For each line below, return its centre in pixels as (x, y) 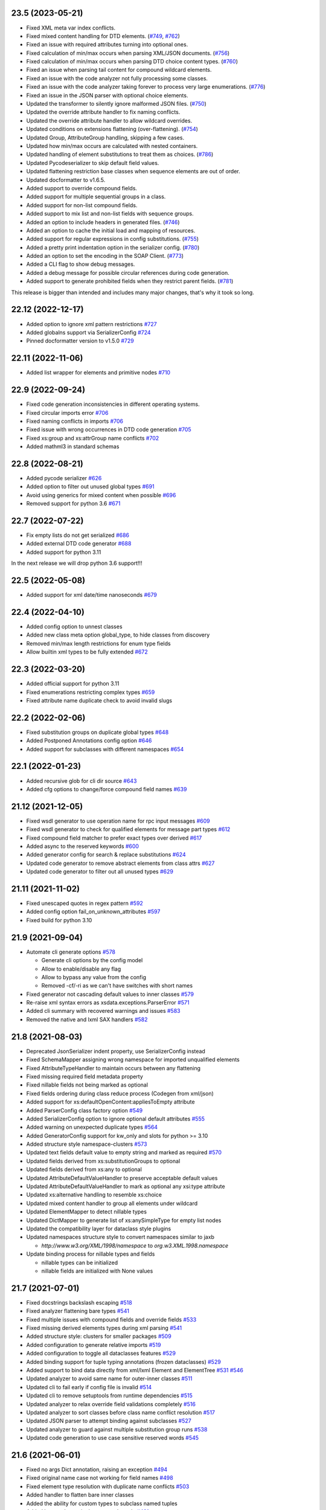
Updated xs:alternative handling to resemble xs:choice (94, 1195)
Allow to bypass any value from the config (94, 977)
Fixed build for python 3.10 (59, 920)
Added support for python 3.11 (64, 552)
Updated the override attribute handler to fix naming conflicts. (103, 112)
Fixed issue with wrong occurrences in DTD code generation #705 (109, 429)
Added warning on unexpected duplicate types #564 (92, 1127)
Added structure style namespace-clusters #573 (87, 1144)
